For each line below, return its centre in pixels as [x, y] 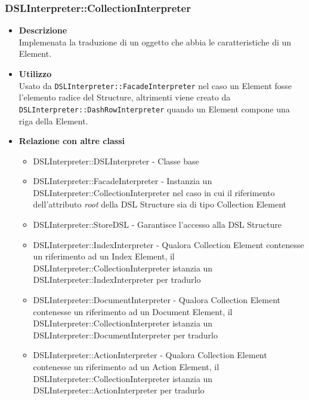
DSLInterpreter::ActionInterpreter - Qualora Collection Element [150, 355]
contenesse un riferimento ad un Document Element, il [133, 311]
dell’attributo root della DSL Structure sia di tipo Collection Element [160, 204]
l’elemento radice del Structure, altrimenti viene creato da [125, 97]
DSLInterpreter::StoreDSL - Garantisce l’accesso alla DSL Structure [157, 225]
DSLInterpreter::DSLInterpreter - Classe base [116, 161]
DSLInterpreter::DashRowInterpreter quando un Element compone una [154, 109]
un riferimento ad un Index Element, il [104, 256]
